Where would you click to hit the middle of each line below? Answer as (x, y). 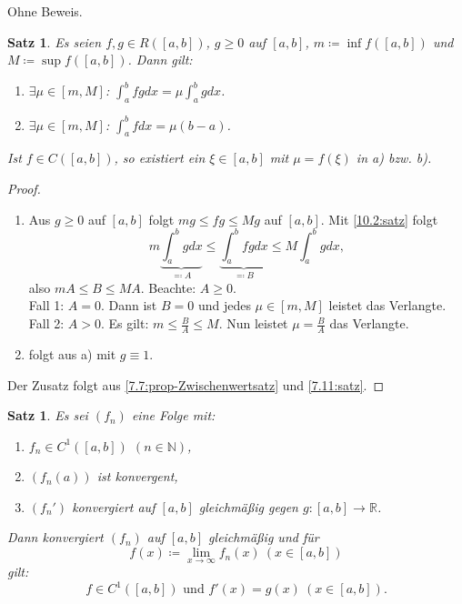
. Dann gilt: (160, 60)
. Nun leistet (253, 323)
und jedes (224, 305)
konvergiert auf (114, 506)
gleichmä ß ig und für (264, 537)
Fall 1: (46, 305)
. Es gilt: (125, 323)
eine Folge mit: (173, 415)
